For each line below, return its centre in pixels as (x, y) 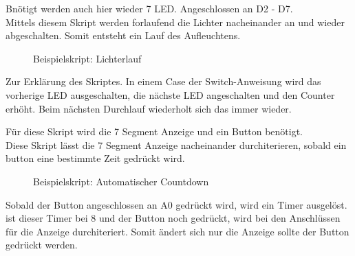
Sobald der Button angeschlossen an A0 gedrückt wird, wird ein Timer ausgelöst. (176, 204)
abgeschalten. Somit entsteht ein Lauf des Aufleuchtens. (123, 35)
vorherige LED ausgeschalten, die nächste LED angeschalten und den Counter (170, 94)
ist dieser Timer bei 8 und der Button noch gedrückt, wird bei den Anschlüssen (173, 218)
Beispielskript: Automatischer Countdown (121, 181)
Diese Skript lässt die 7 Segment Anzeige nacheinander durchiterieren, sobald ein (176, 144)
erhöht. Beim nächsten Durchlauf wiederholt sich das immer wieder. (149, 108)
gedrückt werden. (42, 245)
